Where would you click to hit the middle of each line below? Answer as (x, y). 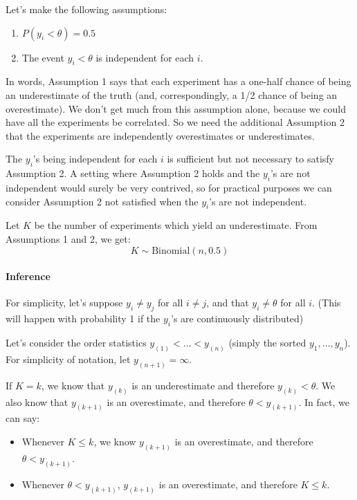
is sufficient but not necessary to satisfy (250, 159)
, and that (228, 303)
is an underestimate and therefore (203, 385)
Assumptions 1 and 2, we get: (68, 238)
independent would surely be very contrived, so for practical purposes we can (169, 187)
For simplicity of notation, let (68, 359)
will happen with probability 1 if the (83, 318)
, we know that (73, 385)
